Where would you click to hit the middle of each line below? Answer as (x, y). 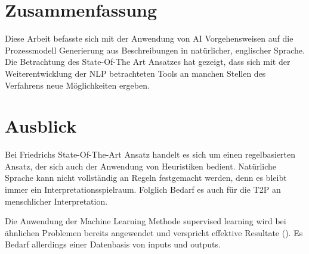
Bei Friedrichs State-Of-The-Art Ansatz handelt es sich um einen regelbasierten (150, 154)
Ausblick (41, 126)
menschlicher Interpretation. (56, 201)
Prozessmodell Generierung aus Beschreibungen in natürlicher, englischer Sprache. (155, 50)
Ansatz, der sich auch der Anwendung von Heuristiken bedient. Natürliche (141, 166)
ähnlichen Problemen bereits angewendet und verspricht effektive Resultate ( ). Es (154, 232)
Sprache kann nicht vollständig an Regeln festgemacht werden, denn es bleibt (146, 178)
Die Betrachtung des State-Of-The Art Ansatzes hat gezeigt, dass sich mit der (148, 62)
